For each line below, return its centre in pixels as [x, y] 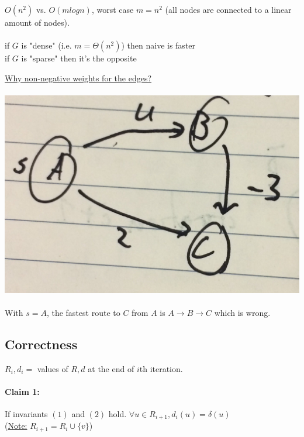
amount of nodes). [37, 22]
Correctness [41, 344]
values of [53, 368]
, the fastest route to [83, 312]
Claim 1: [22, 391]
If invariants [26, 413]
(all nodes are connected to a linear [228, 9]
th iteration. [161, 368]
